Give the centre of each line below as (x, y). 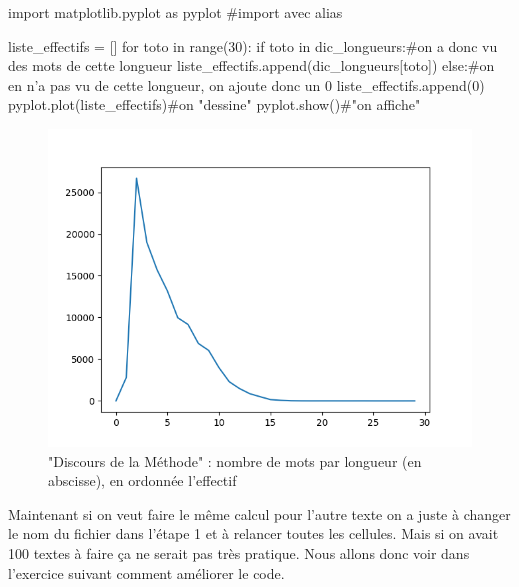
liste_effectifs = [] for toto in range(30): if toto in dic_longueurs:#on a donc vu (253, 45)
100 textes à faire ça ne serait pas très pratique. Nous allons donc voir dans (239, 552)
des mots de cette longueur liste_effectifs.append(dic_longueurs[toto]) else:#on (251, 65)
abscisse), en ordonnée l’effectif (142, 480)
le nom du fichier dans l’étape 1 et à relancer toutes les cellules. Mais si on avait (253, 533)
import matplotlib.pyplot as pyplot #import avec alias (175, 12)
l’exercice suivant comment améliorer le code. (146, 572)
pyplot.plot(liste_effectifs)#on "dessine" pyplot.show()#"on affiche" (214, 104)
